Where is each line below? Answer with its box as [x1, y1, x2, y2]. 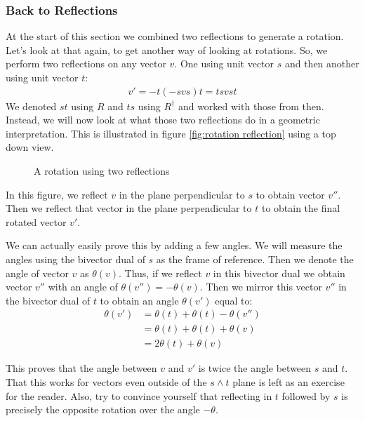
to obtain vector [255, 187, 325, 201]
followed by [281, 388, 331, 403]
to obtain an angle [100, 293, 179, 307]
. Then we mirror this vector [199, 279, 322, 294]
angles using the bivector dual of [6, 251, 145, 266]
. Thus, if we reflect [119, 265, 202, 280]
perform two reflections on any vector [6, 56, 166, 71]
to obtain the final [261, 201, 340, 215]
